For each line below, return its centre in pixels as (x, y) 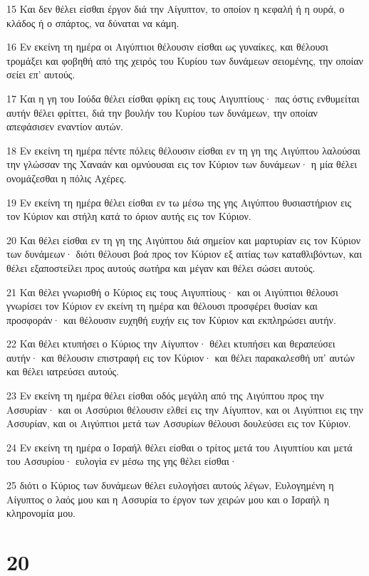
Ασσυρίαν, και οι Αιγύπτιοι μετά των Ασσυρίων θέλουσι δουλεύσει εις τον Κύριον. (179, 423)
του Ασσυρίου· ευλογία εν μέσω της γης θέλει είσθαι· (122, 461)
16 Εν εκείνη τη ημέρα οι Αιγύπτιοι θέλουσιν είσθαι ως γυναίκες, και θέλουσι (167, 47)
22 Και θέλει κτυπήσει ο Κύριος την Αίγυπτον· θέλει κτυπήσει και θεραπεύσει (171, 344)
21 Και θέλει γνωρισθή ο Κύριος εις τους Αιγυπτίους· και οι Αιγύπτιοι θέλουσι (172, 292)
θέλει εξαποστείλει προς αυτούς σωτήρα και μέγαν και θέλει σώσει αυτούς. (161, 267)
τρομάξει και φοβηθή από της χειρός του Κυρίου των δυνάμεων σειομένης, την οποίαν (185, 60)
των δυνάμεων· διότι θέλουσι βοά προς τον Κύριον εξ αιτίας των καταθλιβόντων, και (184, 254)
